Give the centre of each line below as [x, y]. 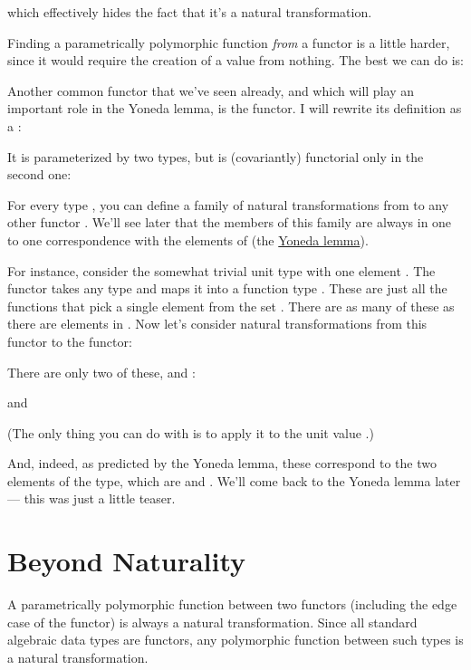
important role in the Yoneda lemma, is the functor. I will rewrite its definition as [235, 108]
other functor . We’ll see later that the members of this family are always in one [230, 222]
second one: [39, 174]
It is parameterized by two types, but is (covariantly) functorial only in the [216, 156]
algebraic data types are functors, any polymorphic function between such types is [235, 640]
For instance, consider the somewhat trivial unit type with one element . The [221, 270]
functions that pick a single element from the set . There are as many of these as [231, 306]
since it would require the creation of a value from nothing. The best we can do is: [235, 60]
